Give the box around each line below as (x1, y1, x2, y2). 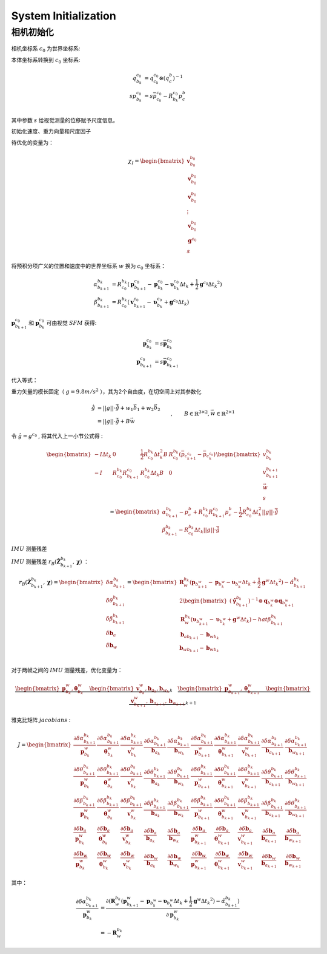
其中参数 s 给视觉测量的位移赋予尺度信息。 (11, 116, 118, 124)
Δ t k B (150, 469, 164, 478)
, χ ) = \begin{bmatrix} (43, 579, 104, 586)
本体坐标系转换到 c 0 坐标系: (11, 56, 81, 65)
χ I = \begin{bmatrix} (128, 157, 185, 166)
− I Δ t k (94, 451, 112, 459)
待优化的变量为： (11, 138, 54, 146)
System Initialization (11, 9, 116, 22)
